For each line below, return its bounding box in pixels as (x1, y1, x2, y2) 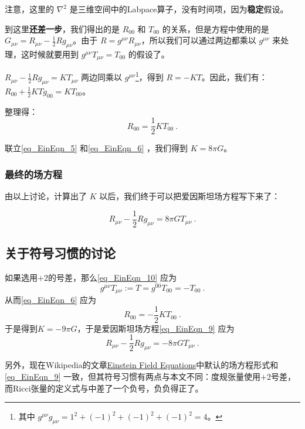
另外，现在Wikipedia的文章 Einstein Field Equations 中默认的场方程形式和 (5, 359, 279, 371)
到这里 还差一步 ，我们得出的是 (5, 22, 120, 35)
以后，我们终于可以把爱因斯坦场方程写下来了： (99, 190, 280, 202)
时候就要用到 (29, 47, 79, 60)
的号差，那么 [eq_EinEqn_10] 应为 (48, 271, 177, 284)
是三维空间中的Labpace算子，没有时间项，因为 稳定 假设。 (69, 3, 289, 15)
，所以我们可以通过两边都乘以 (141, 34, 256, 46)
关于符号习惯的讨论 (5, 244, 116, 262)
